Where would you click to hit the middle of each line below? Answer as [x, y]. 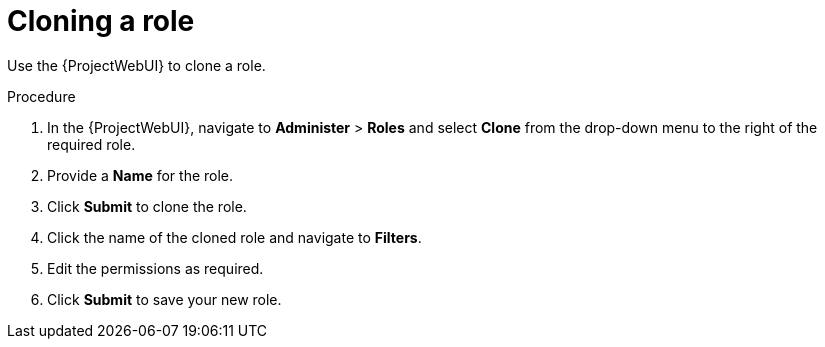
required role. [91, 144]
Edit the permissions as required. [155, 268]
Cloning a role [101, 21]
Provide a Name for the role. [140, 175]
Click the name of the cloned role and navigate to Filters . [234, 237]
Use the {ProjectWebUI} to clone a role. [136, 65]
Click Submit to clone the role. [147, 206]
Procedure [41, 96]
